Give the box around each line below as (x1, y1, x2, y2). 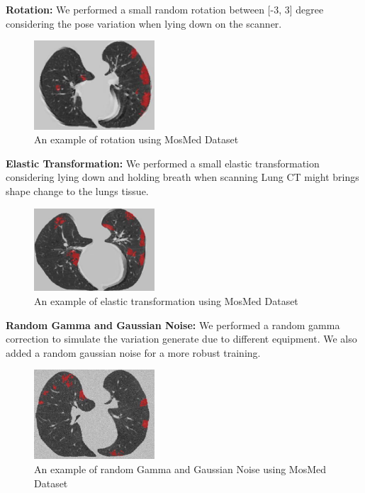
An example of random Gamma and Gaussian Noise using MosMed (34, 462, 327, 477)
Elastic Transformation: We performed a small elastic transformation (6, 155, 320, 170)
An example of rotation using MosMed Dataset (34, 132, 239, 147)
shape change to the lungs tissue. (6, 184, 149, 198)
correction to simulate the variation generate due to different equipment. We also (6, 331, 357, 346)
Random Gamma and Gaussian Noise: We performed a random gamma (6, 317, 340, 332)
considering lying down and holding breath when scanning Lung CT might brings (6, 170, 359, 184)
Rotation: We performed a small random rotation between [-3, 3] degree (6, 2, 324, 16)
